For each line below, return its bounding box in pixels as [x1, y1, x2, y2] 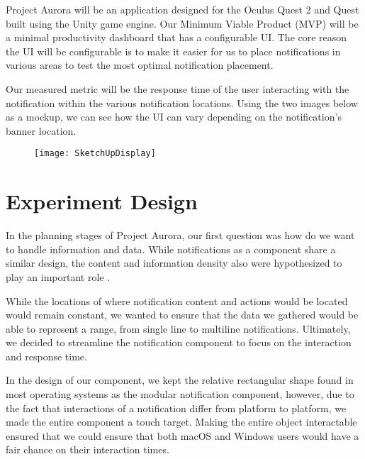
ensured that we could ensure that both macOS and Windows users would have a [6, 428, 359, 443]
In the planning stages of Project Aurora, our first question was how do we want [6, 228, 355, 243]
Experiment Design [6, 187, 198, 216]
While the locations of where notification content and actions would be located [6, 293, 348, 308]
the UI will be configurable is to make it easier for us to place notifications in [6, 43, 341, 58]
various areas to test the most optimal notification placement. [6, 57, 274, 72]
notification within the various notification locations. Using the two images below [6, 95, 358, 110]
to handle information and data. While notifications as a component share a [6, 241, 336, 256]
